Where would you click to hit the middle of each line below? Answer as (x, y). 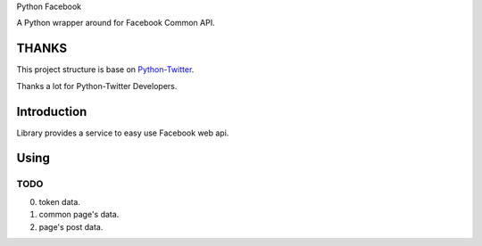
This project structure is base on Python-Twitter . (105, 70)
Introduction (52, 111)
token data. (59, 201)
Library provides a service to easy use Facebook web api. (123, 133)
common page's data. (79, 215)
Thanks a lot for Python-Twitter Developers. (97, 86)
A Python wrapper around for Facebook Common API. (116, 23)
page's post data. (71, 226)
